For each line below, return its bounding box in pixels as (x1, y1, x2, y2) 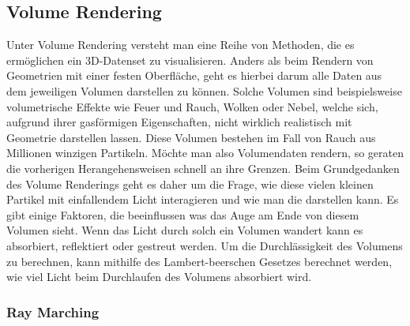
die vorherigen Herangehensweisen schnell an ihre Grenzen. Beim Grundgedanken (6, 159, 400, 176)
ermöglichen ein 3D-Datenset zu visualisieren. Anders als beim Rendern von (6, 51, 374, 68)
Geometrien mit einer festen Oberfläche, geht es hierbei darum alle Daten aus (6, 67, 382, 84)
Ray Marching (6, 302, 100, 321)
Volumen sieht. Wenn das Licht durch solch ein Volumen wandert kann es (6, 222, 363, 238)
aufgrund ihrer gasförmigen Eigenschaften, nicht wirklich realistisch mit (6, 114, 352, 130)
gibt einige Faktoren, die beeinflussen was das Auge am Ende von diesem (6, 206, 359, 223)
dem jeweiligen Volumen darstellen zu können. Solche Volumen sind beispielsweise (6, 82, 402, 99)
